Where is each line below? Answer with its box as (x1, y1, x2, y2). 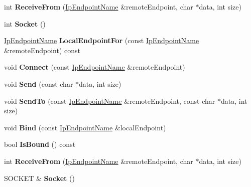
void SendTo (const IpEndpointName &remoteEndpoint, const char (4, 95, 215, 106)
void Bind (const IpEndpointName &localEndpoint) (4, 122, 166, 132)
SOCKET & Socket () (4, 172, 75, 183)
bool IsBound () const (4, 139, 76, 149)
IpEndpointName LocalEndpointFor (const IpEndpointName (4, 35, 199, 46)
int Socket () (4, 18, 46, 29)
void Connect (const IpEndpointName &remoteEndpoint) (4, 62, 185, 72)
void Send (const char (4, 78, 73, 89)
